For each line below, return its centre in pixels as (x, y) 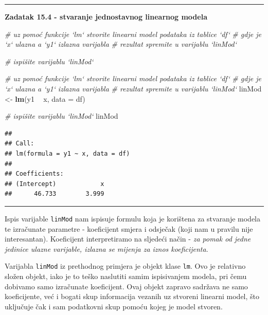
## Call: (20, 144)
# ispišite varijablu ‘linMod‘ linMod (61, 116)
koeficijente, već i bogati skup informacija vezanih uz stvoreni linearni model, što (132, 296)
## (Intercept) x (55, 184)
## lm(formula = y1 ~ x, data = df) (67, 153)
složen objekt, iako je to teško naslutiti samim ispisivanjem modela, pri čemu (126, 276)
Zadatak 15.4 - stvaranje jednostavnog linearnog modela (106, 16)
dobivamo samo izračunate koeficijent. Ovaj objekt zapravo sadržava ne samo (126, 286)
